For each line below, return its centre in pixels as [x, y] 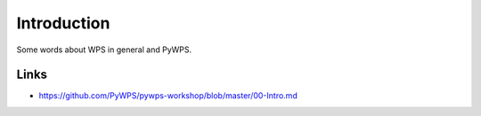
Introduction [63, 23]
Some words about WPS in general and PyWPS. [104, 50]
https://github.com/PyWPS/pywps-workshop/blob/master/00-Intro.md [168, 96]
